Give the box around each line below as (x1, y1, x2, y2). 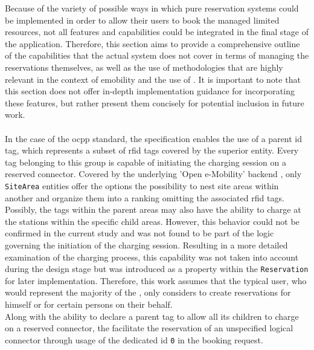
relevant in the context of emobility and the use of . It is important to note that (5, 73, 301, 85)
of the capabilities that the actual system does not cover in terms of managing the (5, 49, 309, 62)
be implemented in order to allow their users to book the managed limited (5, 13, 280, 26)
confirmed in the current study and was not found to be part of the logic (5, 227, 274, 239)
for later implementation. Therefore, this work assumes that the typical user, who (5, 274, 307, 287)
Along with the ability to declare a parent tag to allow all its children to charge (5, 309, 299, 322)
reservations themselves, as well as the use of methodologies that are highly (5, 60, 283, 73)
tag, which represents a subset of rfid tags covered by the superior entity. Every (5, 144, 299, 157)
